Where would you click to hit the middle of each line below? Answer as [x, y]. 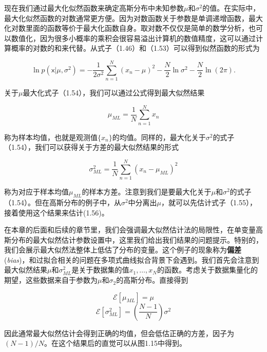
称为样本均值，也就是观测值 [51, 137]
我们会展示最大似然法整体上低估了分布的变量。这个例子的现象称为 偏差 [123, 250]
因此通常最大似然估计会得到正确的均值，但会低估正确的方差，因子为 [119, 333]
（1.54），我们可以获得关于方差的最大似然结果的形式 [91, 147]
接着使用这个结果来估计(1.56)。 [56, 212]
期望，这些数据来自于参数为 [51, 280]
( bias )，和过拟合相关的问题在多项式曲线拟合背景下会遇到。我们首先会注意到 [132, 259]
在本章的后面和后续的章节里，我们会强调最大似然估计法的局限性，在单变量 [130, 230]
